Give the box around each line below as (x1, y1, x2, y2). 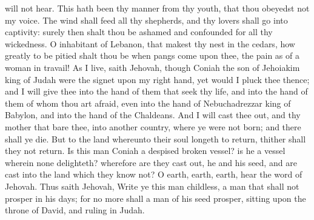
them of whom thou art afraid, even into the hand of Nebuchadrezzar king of (5, 96, 291, 109)
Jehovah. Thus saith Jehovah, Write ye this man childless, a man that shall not (5, 179, 299, 192)
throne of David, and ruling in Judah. (5, 204, 145, 216)
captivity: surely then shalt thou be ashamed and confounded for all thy (5, 25, 273, 38)
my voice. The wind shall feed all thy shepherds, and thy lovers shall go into (5, 13, 288, 26)
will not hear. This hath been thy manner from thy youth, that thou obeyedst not (5, 2, 310, 14)
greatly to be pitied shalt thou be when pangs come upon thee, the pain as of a (5, 49, 299, 62)
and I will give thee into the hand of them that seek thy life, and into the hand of (5, 85, 308, 98)
